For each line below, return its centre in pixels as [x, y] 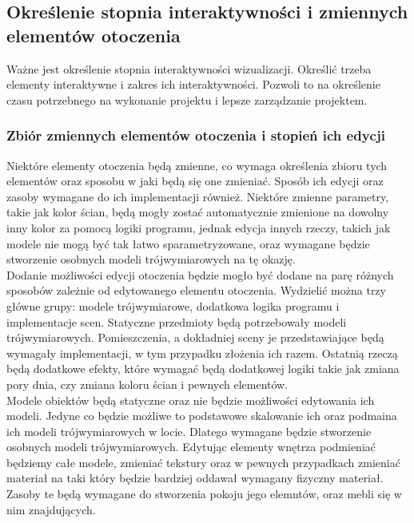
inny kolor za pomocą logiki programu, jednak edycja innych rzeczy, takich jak [199, 227]
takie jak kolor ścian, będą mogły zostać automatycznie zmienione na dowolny [198, 212]
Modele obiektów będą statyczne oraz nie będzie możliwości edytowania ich [191, 400]
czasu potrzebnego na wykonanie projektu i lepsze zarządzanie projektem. [187, 99]
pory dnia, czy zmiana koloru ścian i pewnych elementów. [147, 384]
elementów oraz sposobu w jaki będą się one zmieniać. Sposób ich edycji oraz [195, 181]
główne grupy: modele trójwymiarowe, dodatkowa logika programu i [173, 305]
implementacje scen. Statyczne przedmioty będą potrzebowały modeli [177, 321]
